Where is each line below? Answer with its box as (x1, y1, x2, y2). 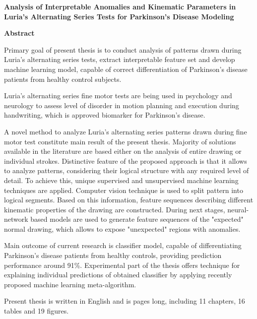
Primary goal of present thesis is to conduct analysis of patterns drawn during (4, 44, 242, 55)
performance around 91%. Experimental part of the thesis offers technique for (4, 259, 240, 270)
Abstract (4, 28, 35, 38)
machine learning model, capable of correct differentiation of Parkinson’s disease (4, 64, 248, 74)
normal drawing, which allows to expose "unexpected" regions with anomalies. (4, 223, 241, 234)
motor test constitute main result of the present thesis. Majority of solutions (4, 136, 236, 146)
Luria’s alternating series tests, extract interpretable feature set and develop (4, 54, 235, 64)
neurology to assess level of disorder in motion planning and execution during (4, 100, 239, 110)
